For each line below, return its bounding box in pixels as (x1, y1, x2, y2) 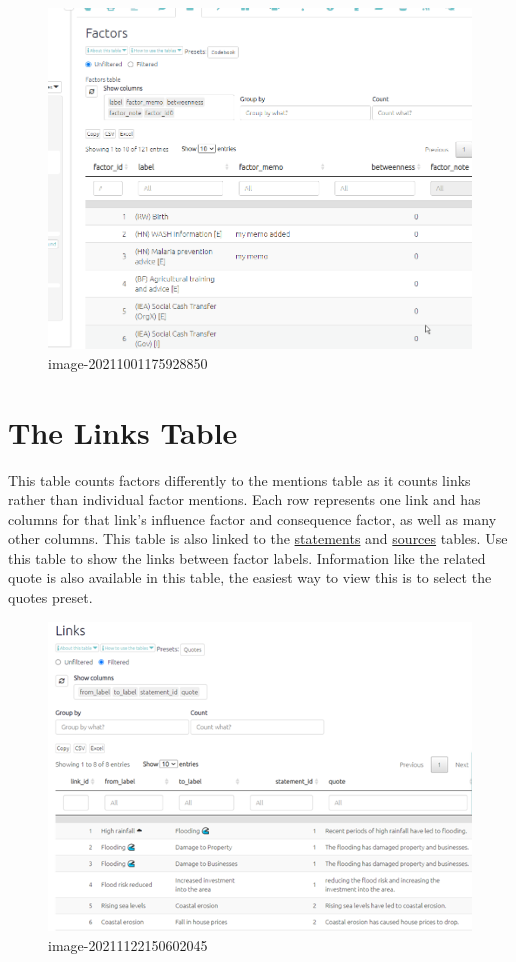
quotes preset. (8, 587, 93, 608)
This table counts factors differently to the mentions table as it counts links (8, 469, 471, 490)
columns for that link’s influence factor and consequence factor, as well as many (8, 508, 497, 529)
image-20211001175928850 (48, 352, 208, 373)
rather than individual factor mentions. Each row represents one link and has (8, 489, 481, 510)
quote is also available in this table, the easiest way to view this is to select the (8, 567, 492, 588)
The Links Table (8, 411, 238, 452)
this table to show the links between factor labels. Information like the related (8, 547, 486, 568)
